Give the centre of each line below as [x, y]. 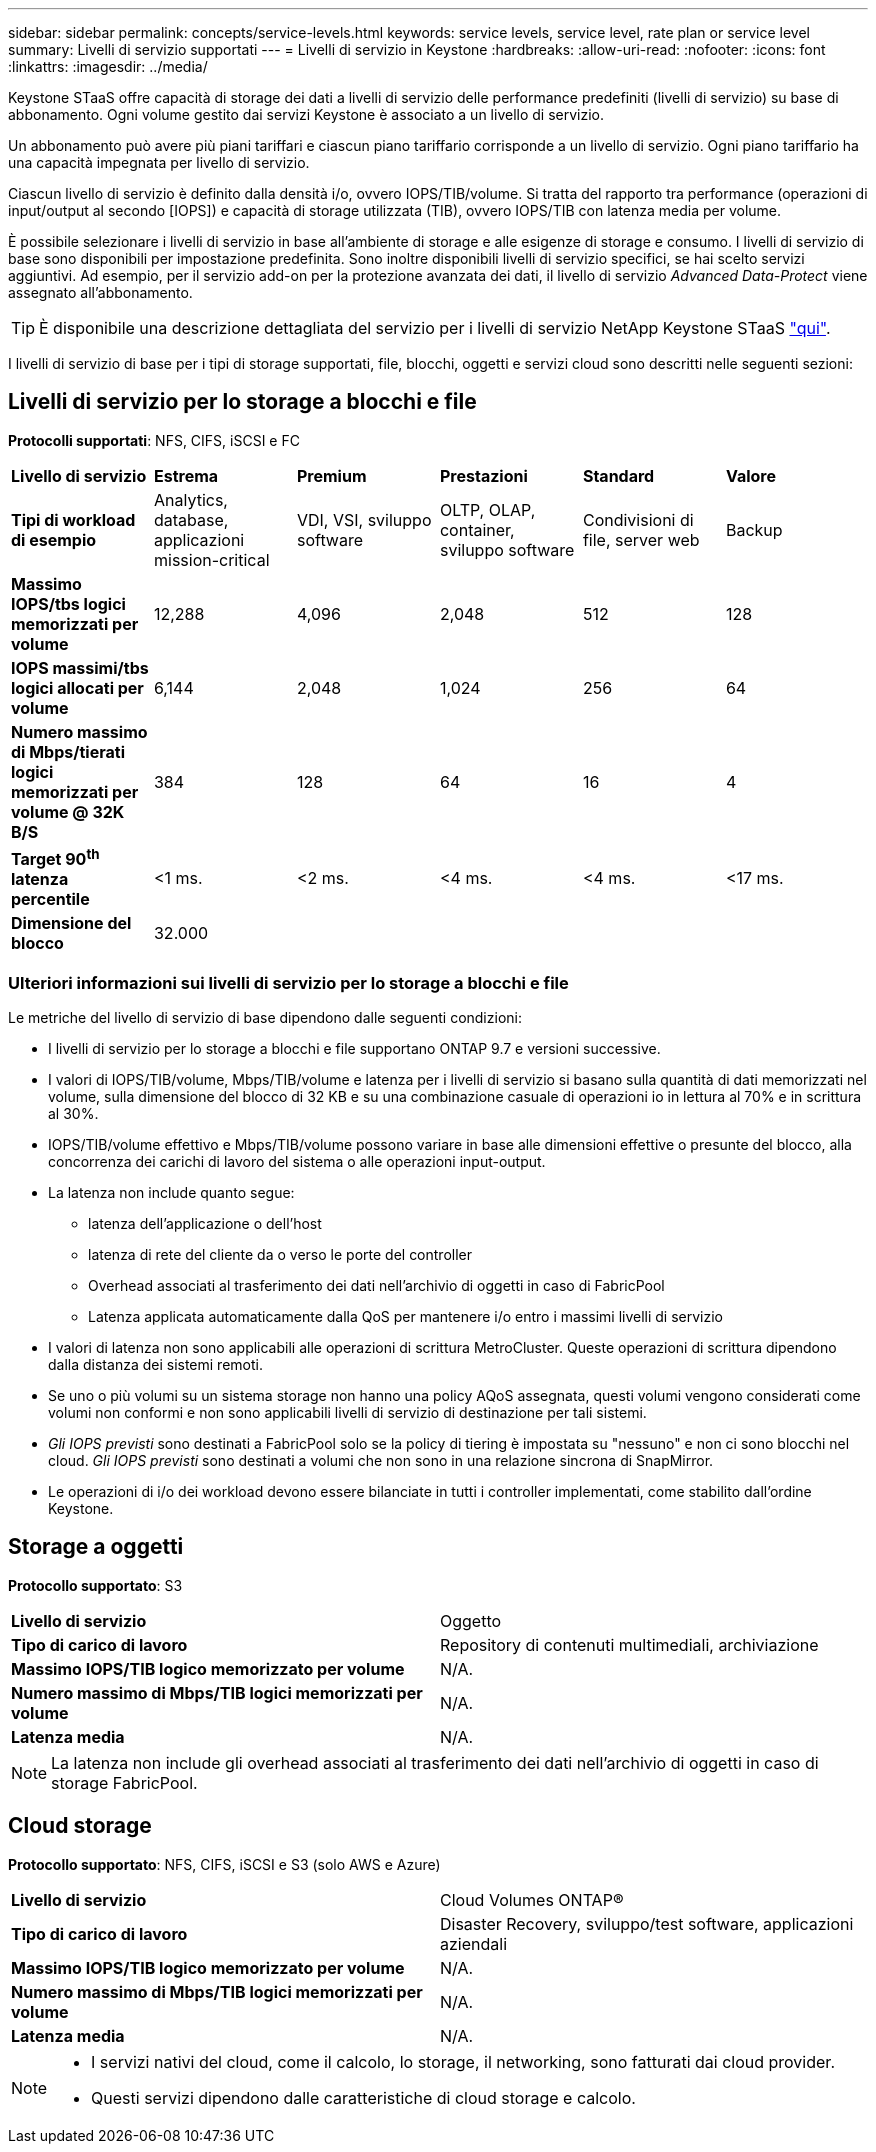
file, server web [641, 539]
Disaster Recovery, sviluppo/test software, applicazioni [647, 1923]
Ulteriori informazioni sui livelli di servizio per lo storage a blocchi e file [288, 982]
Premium [331, 475]
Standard [618, 475]
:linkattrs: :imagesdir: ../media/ [108, 66]
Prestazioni [483, 475]
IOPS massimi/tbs [80, 667]
